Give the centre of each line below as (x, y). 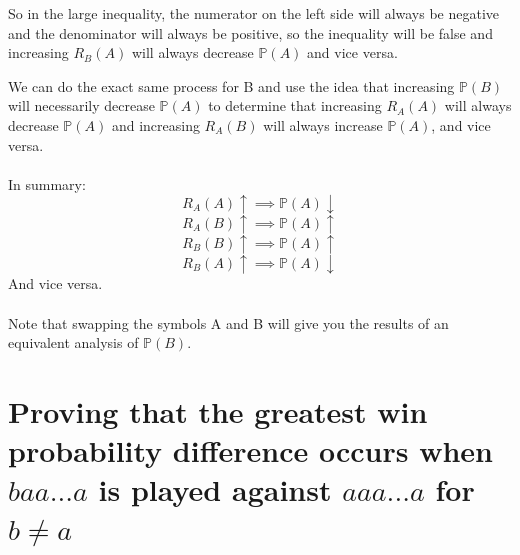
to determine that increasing (295, 105)
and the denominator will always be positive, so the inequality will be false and (250, 32)
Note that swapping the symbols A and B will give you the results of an (228, 322)
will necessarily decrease (81, 105)
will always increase (323, 124)
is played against (215, 489)
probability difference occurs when (250, 450)
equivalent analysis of (73, 342)
